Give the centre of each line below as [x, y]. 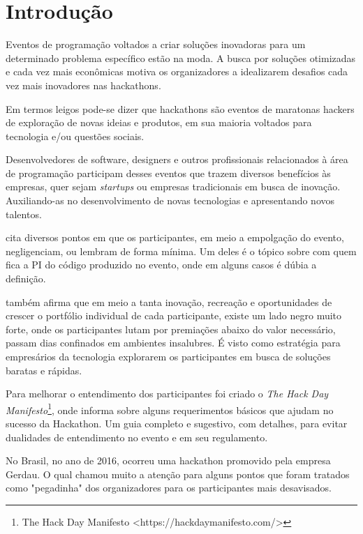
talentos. [24, 214]
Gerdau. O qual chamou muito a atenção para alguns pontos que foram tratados [178, 474]
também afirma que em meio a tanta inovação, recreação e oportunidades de [169, 302]
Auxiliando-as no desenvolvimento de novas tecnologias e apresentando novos [170, 200]
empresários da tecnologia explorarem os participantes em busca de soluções [168, 356]
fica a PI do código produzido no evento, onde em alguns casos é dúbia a [161, 265]
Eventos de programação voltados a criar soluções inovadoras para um [156, 44]
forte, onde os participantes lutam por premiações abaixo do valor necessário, [171, 329]
